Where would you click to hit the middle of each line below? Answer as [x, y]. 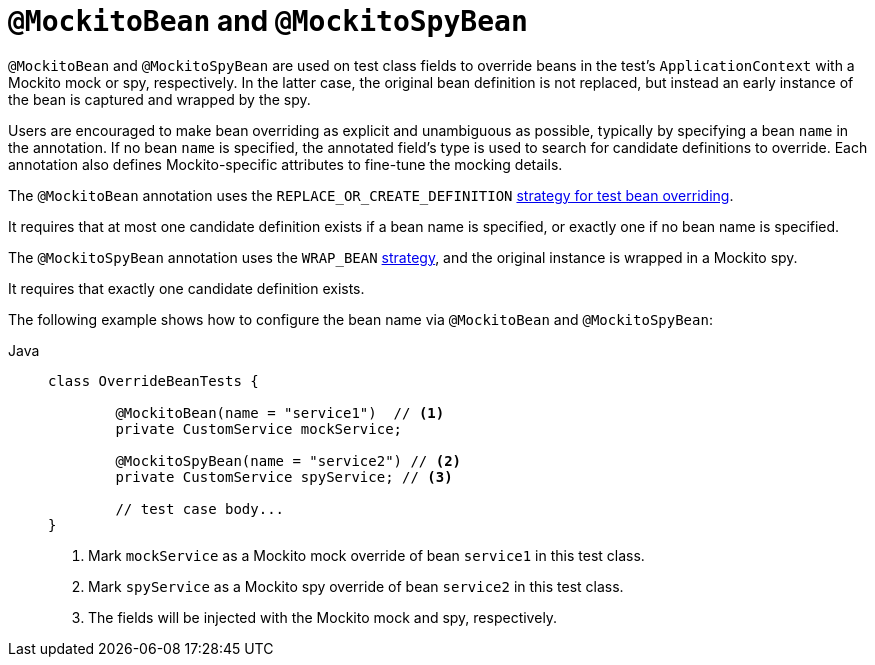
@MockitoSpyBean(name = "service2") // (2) [288, 460]
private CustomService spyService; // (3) [284, 476]
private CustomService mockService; [259, 428]
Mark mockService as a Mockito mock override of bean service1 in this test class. [366, 555]
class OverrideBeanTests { [153, 380]
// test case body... [200, 508]
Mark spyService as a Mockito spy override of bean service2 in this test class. [356, 586]
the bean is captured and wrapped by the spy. [159, 99]
